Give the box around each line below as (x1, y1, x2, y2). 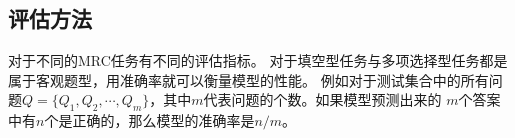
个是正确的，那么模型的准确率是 (44, 110, 255, 131)
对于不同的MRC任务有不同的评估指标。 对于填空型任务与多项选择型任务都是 (8, 50, 508, 71)
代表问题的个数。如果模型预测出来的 (203, 89, 442, 110)
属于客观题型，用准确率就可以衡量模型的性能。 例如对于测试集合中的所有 (8, 69, 489, 90)
